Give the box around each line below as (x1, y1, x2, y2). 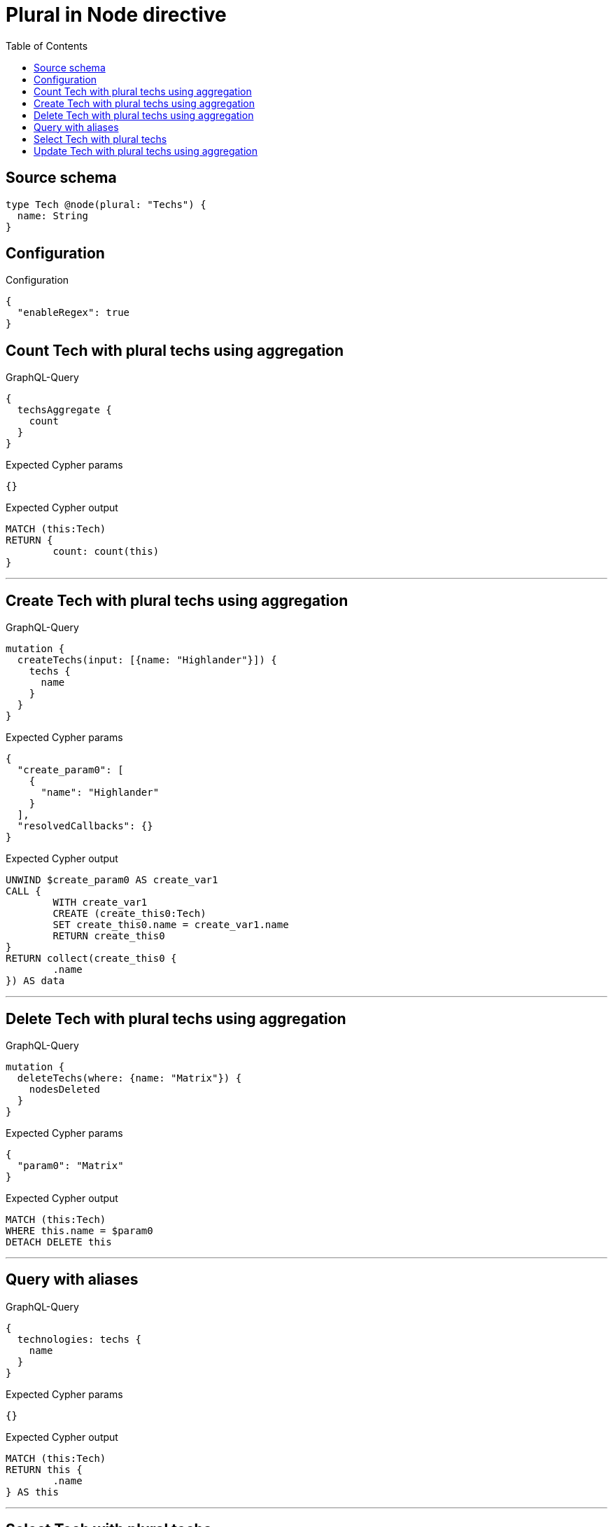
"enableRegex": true (17, 307, 130, 319)
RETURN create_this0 (52, 930, 165, 942)
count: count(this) (52, 546, 160, 558)
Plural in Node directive (6, 3, 227, 27)
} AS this (6, 1486, 59, 1498)
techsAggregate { (17, 404, 112, 416)
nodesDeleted (29, 1083, 100, 1095)
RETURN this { (6, 1463, 83, 1475)
